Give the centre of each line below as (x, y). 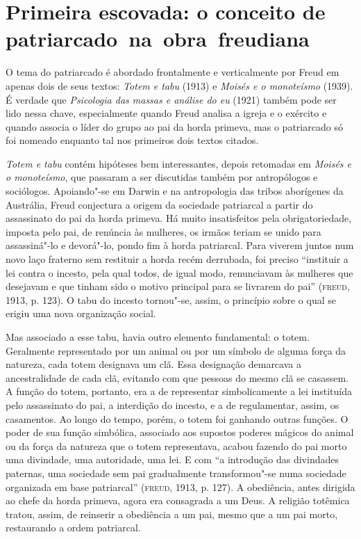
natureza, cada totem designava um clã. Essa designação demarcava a (153, 364)
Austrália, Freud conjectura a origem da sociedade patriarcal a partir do (159, 204)
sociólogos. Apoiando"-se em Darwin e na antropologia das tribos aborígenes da (175, 191)
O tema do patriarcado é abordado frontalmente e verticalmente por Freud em (173, 72)
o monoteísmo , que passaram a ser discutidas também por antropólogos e (162, 177)
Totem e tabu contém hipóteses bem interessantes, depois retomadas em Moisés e (178, 163)
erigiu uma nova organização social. (81, 313)
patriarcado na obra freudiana (158, 39)
